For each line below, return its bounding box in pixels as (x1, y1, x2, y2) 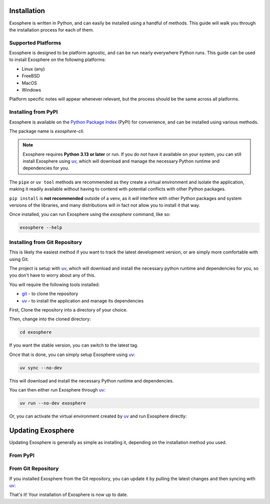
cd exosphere (19, 329, 52, 335)
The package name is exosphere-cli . (9, 128, 84, 134)
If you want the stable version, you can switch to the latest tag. (9, 342, 138, 348)
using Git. (9, 256, 29, 262)
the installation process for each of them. (9, 26, 94, 32)
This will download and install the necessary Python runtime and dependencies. (9, 377, 174, 383)
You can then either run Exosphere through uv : (9, 387, 106, 392)
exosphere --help (19, 225, 62, 230)
